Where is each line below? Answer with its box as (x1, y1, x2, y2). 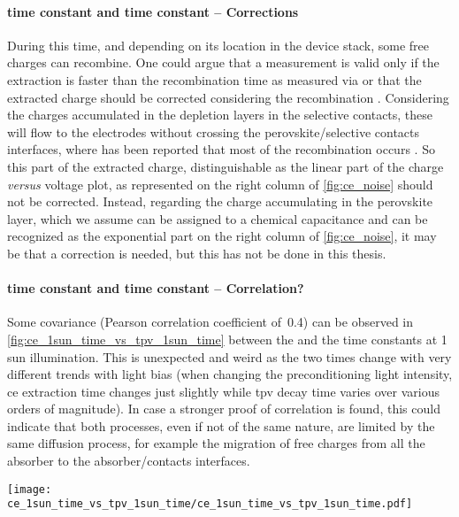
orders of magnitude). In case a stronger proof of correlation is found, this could (7, 399, 440, 418)
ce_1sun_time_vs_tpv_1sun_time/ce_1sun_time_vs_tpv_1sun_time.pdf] (7, 498, 413, 511)
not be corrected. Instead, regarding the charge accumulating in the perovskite (7, 192, 433, 211)
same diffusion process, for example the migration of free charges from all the (7, 434, 425, 452)
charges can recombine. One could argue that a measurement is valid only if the (7, 53, 440, 72)
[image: (7, 482, 52, 496)
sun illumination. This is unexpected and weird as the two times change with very (7, 347, 452, 366)
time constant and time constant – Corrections (7, 2, 299, 20)
